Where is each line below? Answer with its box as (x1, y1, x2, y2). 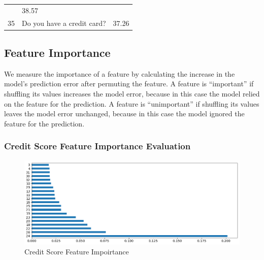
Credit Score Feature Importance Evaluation (4, 140, 191, 152)
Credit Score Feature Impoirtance (24, 246, 129, 256)
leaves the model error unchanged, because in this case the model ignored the (4, 108, 245, 119)
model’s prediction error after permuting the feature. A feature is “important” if (4, 78, 254, 89)
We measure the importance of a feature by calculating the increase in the (4, 68, 235, 79)
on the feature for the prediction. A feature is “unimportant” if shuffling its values (4, 98, 259, 109)
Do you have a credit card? (22, 17, 106, 28)
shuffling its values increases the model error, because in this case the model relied (4, 88, 260, 99)
